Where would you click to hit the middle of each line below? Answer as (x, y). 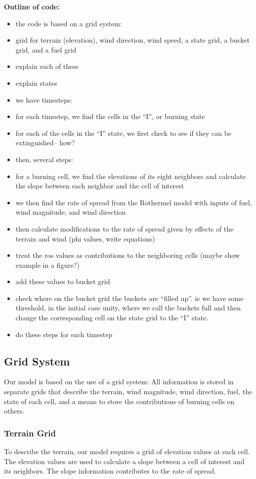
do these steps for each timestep (64, 334)
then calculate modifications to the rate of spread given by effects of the (125, 228)
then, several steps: (44, 159)
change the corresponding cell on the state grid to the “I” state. (112, 318)
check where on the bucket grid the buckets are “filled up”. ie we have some (129, 298)
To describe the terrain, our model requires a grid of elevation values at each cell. (127, 451)
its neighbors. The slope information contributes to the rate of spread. (110, 471)
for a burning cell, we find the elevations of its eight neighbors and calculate (130, 176)
